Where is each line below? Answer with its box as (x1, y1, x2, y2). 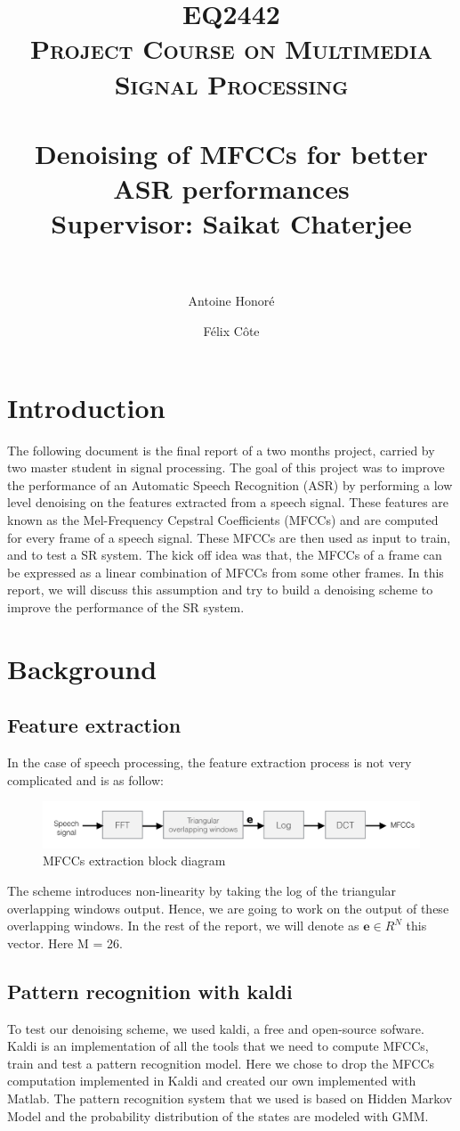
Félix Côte (203, 322, 260, 340)
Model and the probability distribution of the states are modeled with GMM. (7, 1106, 429, 1125)
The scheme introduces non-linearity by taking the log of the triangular (7, 881, 397, 900)
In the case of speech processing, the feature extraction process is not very (7, 753, 412, 772)
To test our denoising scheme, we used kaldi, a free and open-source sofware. (7, 1019, 424, 1037)
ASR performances (113, 170, 350, 207)
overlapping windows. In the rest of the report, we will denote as (7, 916, 359, 935)
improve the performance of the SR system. (7, 597, 245, 616)
